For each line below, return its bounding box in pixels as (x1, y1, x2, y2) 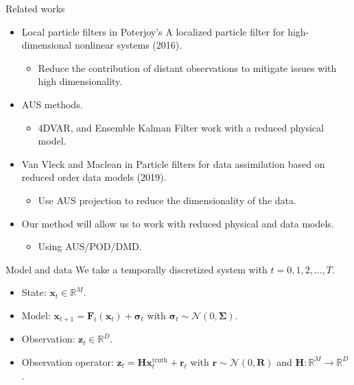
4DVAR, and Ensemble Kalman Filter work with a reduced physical (38, 120, 324, 134)
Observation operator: (21, 354, 114, 369)
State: (21, 285, 47, 299)
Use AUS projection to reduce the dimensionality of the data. (38, 192, 296, 207)
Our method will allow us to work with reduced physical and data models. (21, 216, 334, 230)
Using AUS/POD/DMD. (38, 239, 142, 253)
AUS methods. (21, 97, 83, 111)
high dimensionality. (38, 74, 123, 88)
